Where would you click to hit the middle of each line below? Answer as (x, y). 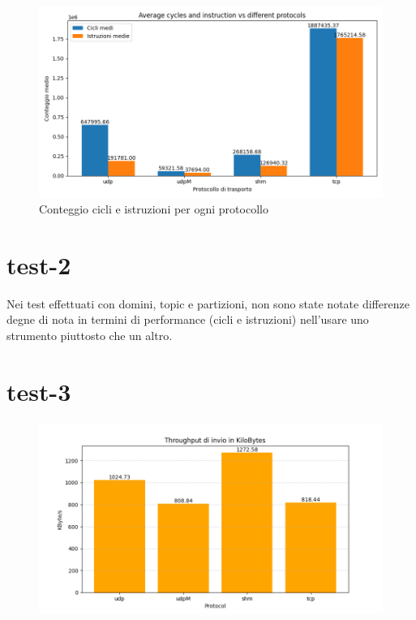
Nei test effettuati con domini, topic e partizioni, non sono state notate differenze (208, 303)
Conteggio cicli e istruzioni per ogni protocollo (154, 209)
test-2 (39, 264)
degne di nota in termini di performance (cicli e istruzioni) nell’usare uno (188, 319)
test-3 (39, 391)
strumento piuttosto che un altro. (90, 336)
